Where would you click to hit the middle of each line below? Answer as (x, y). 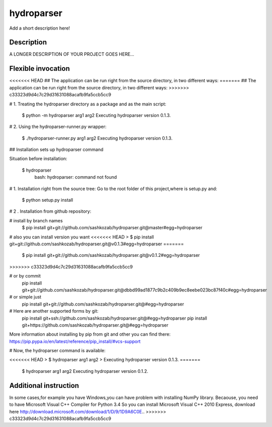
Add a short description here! (40, 28)
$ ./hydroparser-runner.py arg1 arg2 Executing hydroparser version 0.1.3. (97, 138)
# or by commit (25, 276)
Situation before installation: (38, 159)
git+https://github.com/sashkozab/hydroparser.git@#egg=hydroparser (95, 325)
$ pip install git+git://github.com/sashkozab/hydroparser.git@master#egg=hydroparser (112, 228)
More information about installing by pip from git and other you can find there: (90, 334)
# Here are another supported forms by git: (54, 311)
